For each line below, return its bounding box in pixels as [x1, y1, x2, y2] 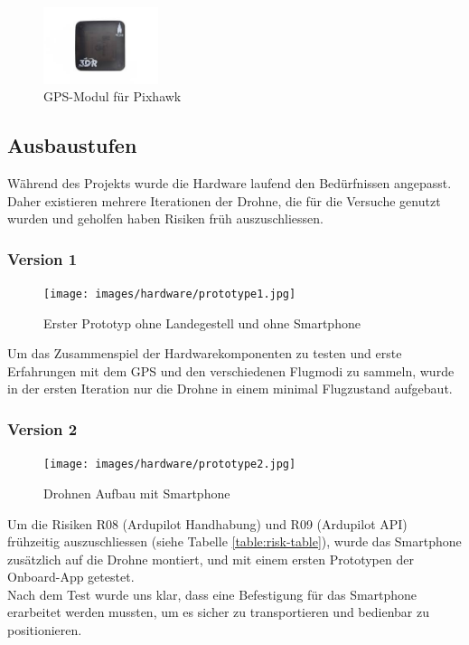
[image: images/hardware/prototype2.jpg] [43, 458, 296, 471]
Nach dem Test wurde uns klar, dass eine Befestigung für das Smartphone [7, 584, 417, 603]
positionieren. [7, 621, 82, 640]
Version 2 [7, 417, 78, 440]
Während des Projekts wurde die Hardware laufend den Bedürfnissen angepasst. [7, 174, 452, 193]
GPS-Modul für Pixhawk [43, 87, 182, 106]
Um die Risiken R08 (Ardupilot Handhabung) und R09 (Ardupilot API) [7, 514, 408, 533]
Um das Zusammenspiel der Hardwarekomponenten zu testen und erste [7, 344, 402, 363]
